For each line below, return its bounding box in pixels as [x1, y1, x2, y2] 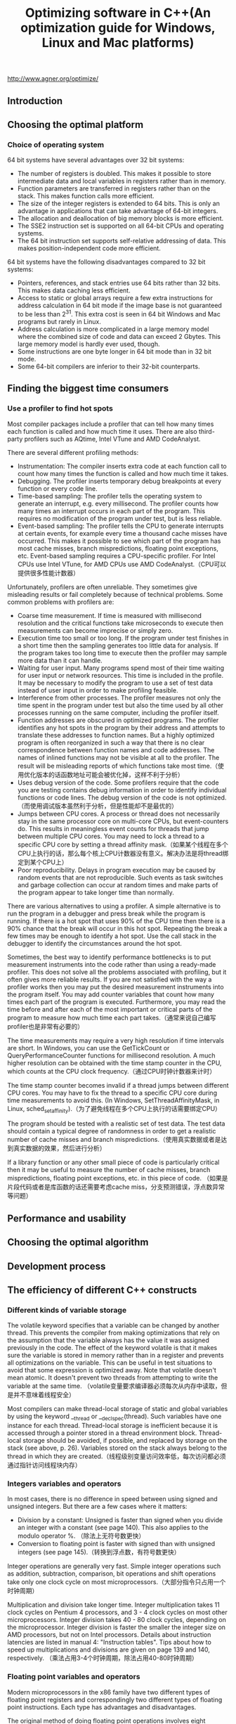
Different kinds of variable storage [7, 1305, 127, 1315]
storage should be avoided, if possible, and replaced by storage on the [22, 1436, 228, 1445]
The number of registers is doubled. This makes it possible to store [17, 169, 212, 178]
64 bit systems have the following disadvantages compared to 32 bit [7, 258, 206, 266]
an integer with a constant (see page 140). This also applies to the [17, 1524, 209, 1532]
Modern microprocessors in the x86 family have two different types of [7, 1687, 211, 1696]
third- [199, 427, 216, 435]
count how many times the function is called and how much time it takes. [17, 469, 229, 477]
